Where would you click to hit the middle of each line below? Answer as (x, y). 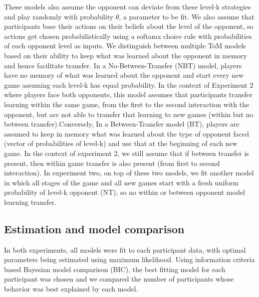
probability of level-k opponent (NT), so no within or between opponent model (125, 192)
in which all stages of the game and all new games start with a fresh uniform (122, 182)
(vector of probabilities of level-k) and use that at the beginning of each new (121, 143)
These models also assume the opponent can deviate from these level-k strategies (128, 6)
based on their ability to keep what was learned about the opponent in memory (126, 55)
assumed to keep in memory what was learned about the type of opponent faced (127, 133)
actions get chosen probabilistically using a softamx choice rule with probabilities (128, 36)
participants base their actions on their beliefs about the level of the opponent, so (129, 26)
